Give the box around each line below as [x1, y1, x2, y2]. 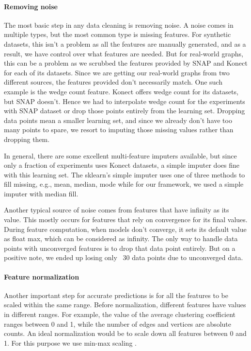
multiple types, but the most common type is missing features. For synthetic [4, 29, 231, 39]
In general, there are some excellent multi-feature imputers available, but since [4, 150, 237, 160]
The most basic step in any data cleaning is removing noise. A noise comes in [4, 19, 234, 30]
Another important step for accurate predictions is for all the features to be [4, 290, 228, 300]
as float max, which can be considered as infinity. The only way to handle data [4, 233, 238, 244]
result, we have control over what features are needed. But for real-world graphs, [4, 48, 243, 58]
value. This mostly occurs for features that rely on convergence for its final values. [4, 214, 248, 225]
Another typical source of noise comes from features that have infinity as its [4, 205, 229, 215]
